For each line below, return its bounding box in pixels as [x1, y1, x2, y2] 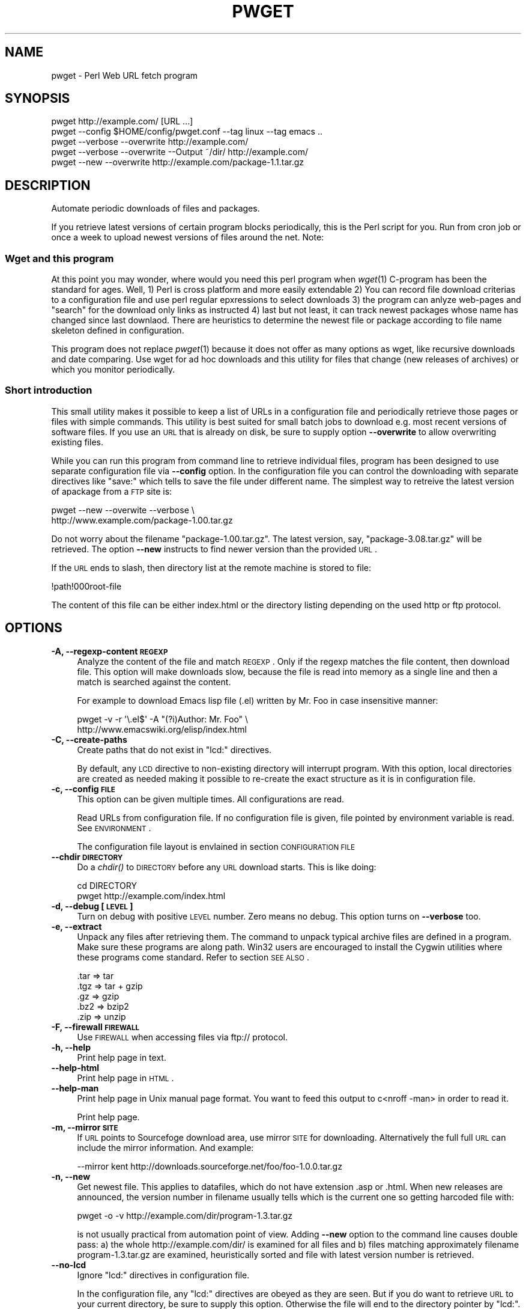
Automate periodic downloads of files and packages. [51, 203, 260, 214]
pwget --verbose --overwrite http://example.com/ [51, 136, 249, 147]
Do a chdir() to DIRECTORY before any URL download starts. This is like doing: [77, 861, 376, 872]
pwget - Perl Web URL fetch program [51, 70, 198, 81]
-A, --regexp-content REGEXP [51, 645, 168, 656]
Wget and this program [5, 252, 114, 264]
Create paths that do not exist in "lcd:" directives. [77, 744, 272, 755]
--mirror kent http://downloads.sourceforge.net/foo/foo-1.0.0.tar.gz [77, 1161, 342, 1171]
